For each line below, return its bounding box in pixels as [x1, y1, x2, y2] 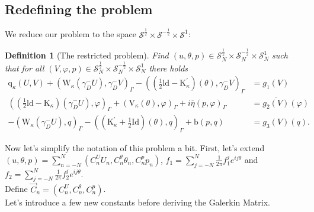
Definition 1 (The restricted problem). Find [5, 49, 169, 61]
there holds [149, 61, 188, 74]
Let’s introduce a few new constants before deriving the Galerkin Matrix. [5, 195, 270, 208]
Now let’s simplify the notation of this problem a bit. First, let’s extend [5, 142, 265, 154]
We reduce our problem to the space [5, 28, 136, 40]
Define [5, 182, 28, 195]
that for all [5, 61, 44, 74]
